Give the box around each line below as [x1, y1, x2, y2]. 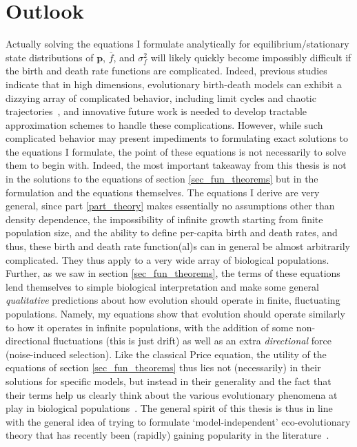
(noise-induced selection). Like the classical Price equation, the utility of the [6, 346, 327, 361]
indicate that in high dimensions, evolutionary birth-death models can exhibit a [6, 76, 342, 91]
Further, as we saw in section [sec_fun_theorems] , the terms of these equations [6, 266, 340, 280]
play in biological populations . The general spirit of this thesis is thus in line [6, 401, 333, 415]
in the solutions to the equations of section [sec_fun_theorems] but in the [6, 171, 318, 186]
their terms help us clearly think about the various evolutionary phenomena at [6, 387, 338, 402]
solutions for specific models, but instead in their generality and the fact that [6, 373, 331, 388]
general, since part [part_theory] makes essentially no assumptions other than [6, 198, 335, 213]
